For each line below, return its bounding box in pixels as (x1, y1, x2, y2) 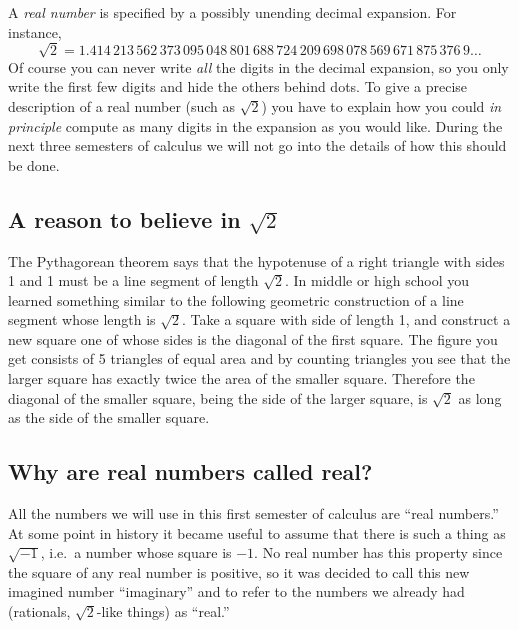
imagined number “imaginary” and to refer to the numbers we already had (8, 581, 465, 602)
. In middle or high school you (285, 270, 470, 291)
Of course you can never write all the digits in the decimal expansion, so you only (8, 56, 509, 77)
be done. (8, 154, 60, 175)
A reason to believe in (8, 203, 241, 234)
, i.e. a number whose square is (40, 542, 232, 563)
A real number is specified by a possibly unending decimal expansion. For (8, 2, 457, 22)
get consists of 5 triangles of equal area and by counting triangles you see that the (8, 348, 511, 369)
